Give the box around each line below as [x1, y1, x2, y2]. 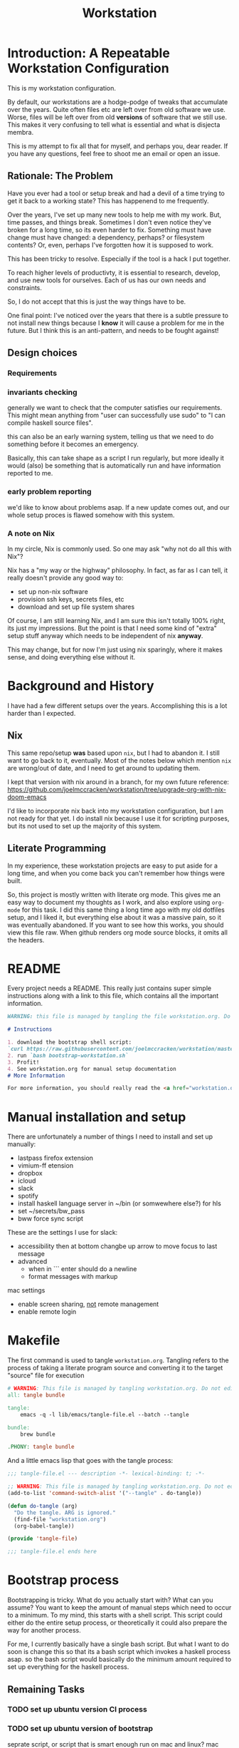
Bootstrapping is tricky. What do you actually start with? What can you [7, 1595, 213, 1605]
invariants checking [7, 387, 78, 397]
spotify [17, 1192, 39, 1201]
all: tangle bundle [7, 1392, 65, 1399]
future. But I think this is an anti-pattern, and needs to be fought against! [7, 326, 219, 334]
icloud [17, 1176, 36, 1185]
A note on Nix [7, 528, 55, 538]
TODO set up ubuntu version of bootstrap [7, 1724, 154, 1734]
